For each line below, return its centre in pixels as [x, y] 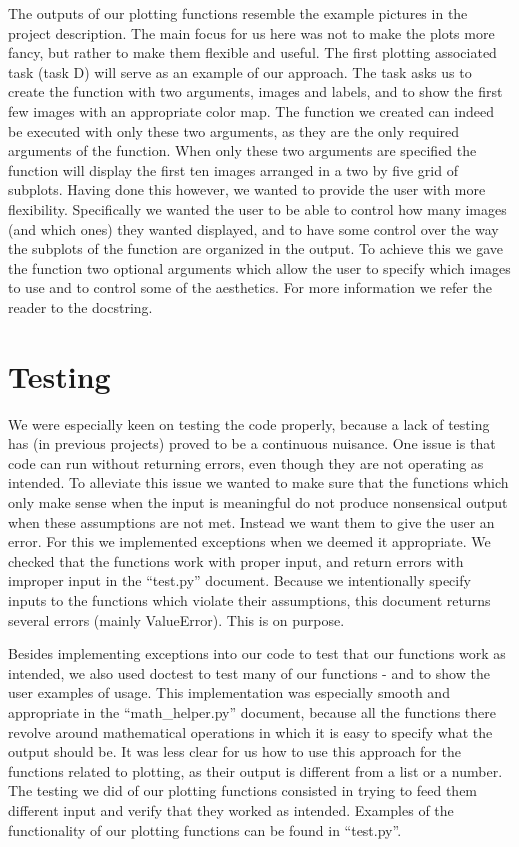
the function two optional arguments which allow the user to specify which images [259, 267]
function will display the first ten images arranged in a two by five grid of [233, 169]
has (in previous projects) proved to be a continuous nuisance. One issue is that [252, 443]
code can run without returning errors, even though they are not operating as [246, 462]
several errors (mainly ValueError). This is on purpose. [176, 619]
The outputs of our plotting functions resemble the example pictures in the [238, 13]
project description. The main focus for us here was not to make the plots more [251, 32]
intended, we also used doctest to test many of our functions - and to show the [249, 672]
